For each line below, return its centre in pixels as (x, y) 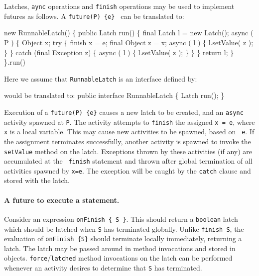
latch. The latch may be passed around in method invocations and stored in (120, 248)
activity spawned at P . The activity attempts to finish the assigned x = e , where (129, 122)
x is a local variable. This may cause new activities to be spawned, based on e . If (129, 132)
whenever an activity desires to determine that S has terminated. (103, 268)
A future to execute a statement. (62, 200)
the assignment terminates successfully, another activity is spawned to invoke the (128, 141)
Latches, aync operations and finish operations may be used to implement (119, 6)
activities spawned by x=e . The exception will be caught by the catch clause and (128, 170)
